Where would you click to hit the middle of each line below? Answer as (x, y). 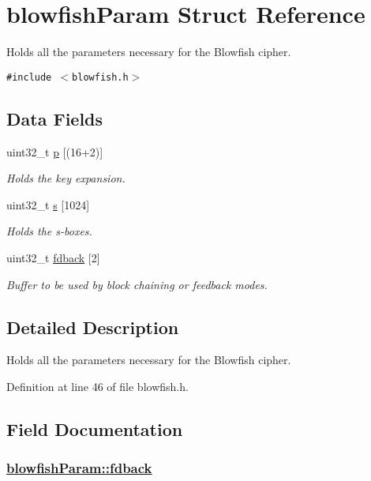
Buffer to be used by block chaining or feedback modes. (137, 284)
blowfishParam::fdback (79, 468)
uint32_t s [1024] (48, 204)
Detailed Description (93, 327)
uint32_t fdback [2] (53, 257)
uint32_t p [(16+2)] (55, 151)
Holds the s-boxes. (49, 231)
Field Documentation (95, 428)
